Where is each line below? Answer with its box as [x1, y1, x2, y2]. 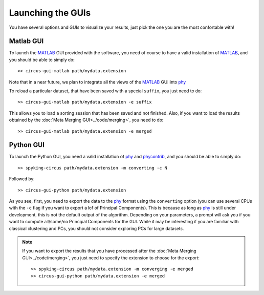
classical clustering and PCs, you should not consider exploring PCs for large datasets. [9, 225, 184, 232]
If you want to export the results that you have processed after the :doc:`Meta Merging [22, 248, 197, 254]
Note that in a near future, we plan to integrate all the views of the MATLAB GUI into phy [9, 79, 186, 85]
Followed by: [9, 176, 35, 182]
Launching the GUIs [9, 7, 91, 18]
